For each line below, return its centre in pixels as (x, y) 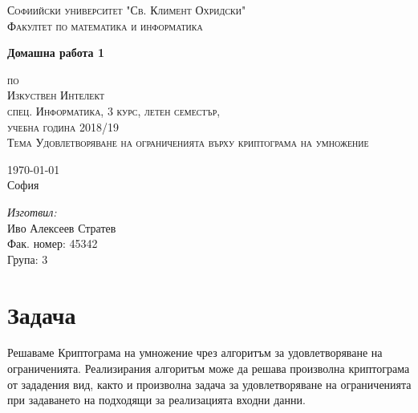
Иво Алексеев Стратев (62, 227)
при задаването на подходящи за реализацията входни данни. (156, 400)
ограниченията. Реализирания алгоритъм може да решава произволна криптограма (209, 368)
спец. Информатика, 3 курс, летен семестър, (114, 110)
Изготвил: (32, 211)
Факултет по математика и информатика (105, 25)
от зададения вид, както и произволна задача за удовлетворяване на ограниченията (209, 384)
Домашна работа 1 (56, 53)
